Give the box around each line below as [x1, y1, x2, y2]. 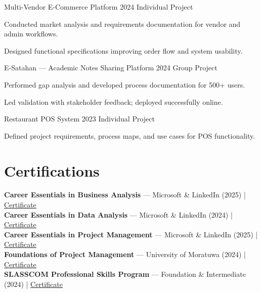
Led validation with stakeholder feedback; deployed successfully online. [4, 96, 223, 107]
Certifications [4, 160, 100, 181]
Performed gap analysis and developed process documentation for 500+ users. [4, 79, 245, 90]
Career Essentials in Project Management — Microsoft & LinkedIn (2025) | [4, 229, 258, 239]
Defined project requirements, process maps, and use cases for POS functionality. [4, 130, 255, 141]
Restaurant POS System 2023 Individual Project [4, 113, 155, 124]
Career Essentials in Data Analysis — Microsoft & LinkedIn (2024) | [4, 209, 233, 220]
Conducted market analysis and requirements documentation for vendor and [4, 18, 241, 29]
